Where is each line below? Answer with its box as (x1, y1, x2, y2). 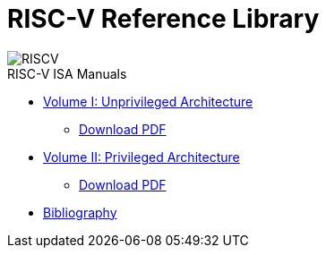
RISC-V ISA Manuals (7, 65, 127, 81)
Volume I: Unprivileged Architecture (43, 93, 253, 109)
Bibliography (43, 204, 117, 220)
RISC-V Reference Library (7, 4, 320, 34)
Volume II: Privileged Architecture (43, 149, 240, 165)
